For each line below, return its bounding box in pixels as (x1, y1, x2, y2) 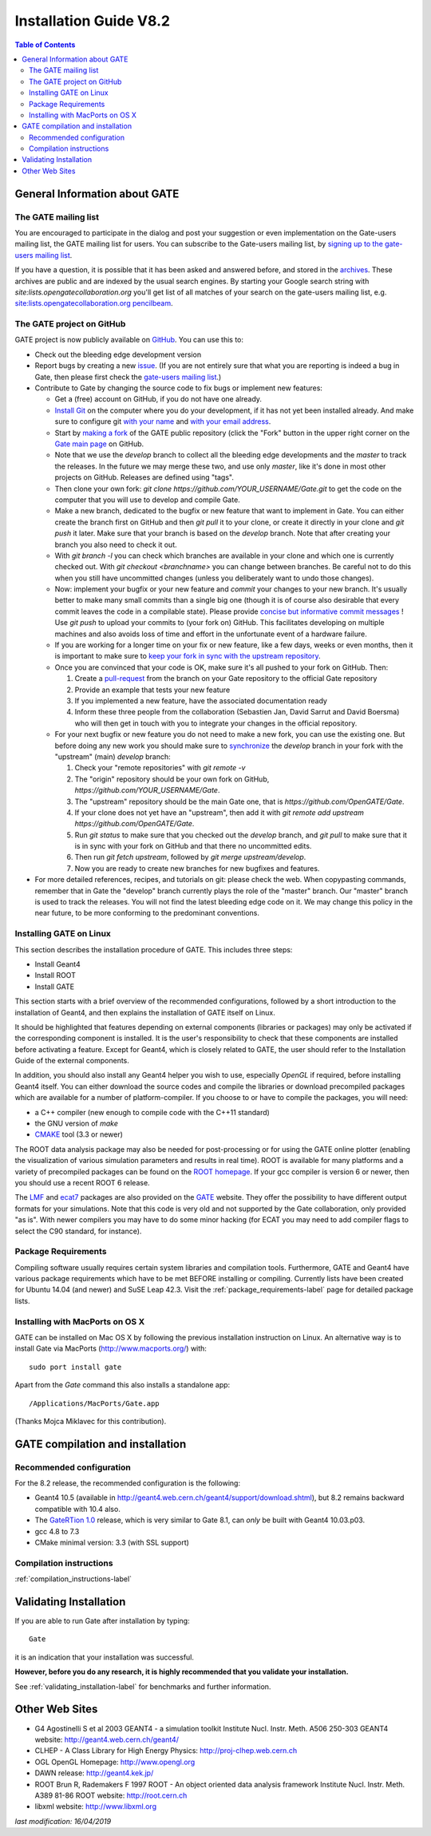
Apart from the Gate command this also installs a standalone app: (14, 1380, 231, 1390)
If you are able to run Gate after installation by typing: (14, 1616, 191, 1626)
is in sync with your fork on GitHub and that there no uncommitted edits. (74, 841, 312, 851)
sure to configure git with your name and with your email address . (54, 417, 271, 426)
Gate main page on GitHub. (54, 439, 144, 449)
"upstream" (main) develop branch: (54, 751, 171, 762)
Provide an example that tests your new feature (74, 685, 231, 694)
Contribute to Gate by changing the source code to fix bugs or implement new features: (34, 383, 323, 393)
